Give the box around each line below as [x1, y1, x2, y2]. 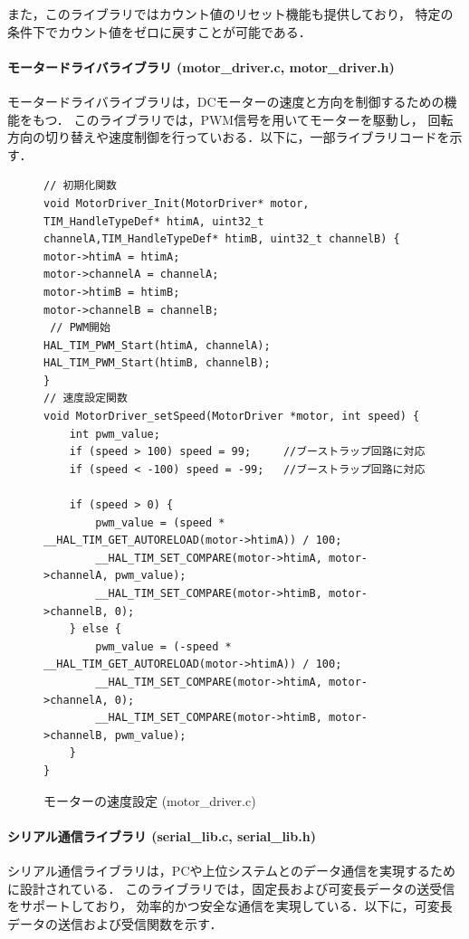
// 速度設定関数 [43, 392, 128, 405]
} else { [69, 622, 121, 636]
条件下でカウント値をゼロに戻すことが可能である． [7, 22, 311, 41]
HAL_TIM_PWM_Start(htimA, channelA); [43, 338, 271, 352]
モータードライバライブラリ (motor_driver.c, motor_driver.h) [7, 57, 395, 76]
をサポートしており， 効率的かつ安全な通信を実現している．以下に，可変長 [7, 896, 453, 915]
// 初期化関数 [43, 179, 117, 193]
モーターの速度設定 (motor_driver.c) [43, 791, 256, 810]
